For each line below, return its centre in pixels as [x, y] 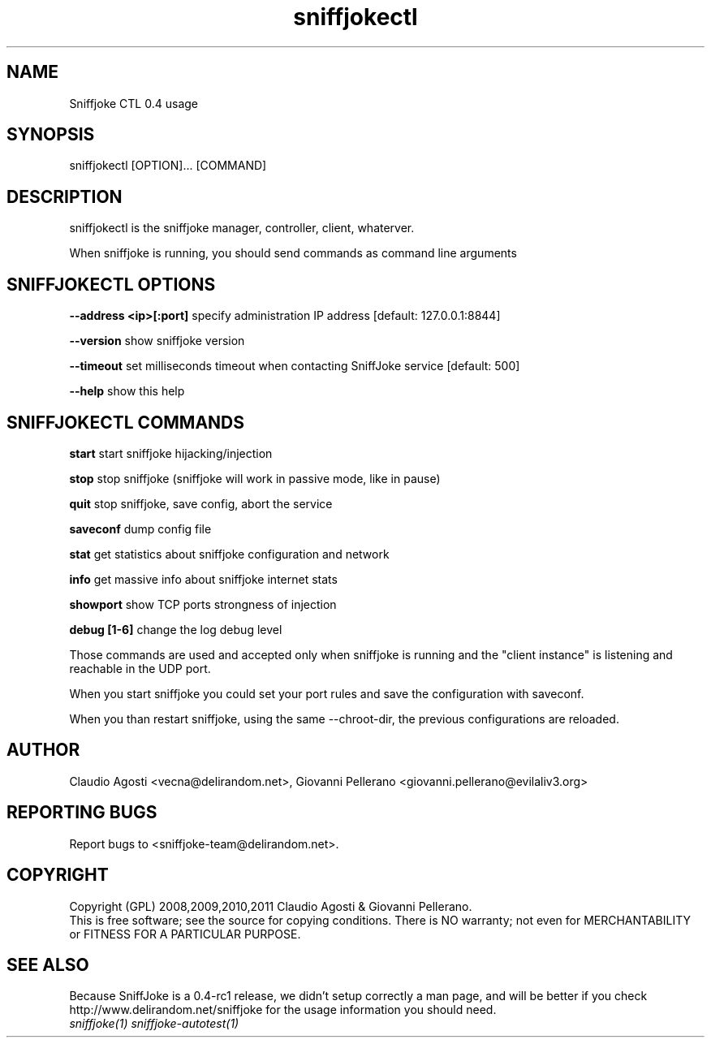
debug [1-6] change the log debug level [176, 629]
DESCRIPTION [65, 196]
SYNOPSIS [51, 135]
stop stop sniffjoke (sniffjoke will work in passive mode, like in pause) [255, 478]
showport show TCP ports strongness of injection [203, 604]
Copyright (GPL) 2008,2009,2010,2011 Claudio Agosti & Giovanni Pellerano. [271, 906]
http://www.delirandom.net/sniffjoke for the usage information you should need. [283, 1010]
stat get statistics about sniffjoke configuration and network [229, 554]
